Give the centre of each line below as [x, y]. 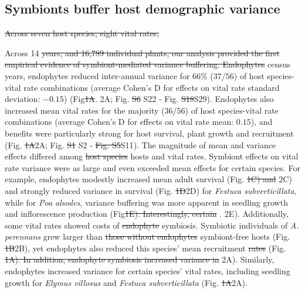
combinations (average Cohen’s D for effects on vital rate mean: [119, 122]
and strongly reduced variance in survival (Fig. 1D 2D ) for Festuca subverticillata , [151, 190]
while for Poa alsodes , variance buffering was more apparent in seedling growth [146, 202]
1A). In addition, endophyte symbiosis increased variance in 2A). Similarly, [140, 259]
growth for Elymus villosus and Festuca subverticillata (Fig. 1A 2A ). [126, 282]
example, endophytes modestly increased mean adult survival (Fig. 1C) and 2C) [148, 179]
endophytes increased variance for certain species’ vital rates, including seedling [148, 271]
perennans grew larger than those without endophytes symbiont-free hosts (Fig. [148, 236]
